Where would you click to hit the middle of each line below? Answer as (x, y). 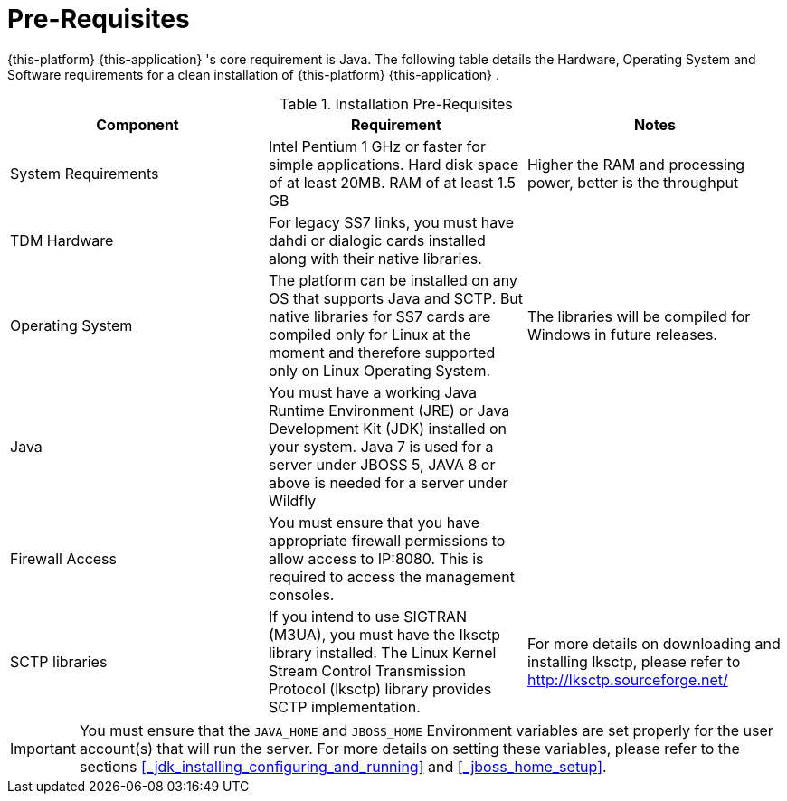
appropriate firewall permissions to (387, 540)
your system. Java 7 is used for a (381, 446)
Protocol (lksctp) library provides (380, 688)
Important (43, 748)
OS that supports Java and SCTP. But (396, 298)
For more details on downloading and (654, 643)
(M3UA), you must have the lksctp (384, 634)
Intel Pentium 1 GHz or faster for (377, 146)
